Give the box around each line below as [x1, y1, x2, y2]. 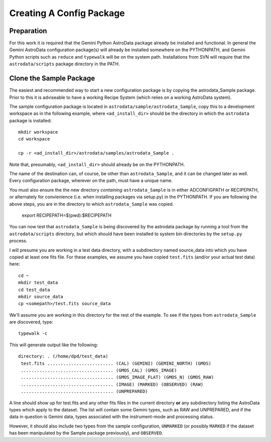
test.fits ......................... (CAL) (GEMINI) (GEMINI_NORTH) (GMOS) [21, 360, 212, 366]
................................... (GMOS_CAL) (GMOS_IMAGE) [21, 368, 177, 373]
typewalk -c [18, 331, 48, 336]
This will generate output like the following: [9, 342, 98, 348]
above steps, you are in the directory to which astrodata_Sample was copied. [9, 201, 174, 207]
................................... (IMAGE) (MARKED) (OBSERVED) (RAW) [21, 381, 204, 387]
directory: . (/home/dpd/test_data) [18, 354, 108, 359]
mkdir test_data [18, 280, 58, 285]
